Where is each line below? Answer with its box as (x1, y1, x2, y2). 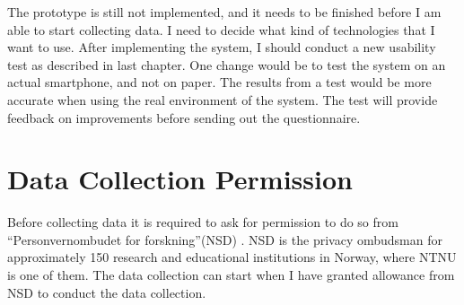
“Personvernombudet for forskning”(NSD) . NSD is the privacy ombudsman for (7, 230, 442, 248)
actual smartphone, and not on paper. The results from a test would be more (7, 73, 432, 91)
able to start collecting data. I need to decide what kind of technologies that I (7, 20, 435, 39)
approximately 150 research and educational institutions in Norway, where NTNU (7, 248, 457, 266)
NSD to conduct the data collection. (7, 283, 206, 301)
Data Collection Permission (7, 161, 353, 197)
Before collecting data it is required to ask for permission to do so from (7, 213, 398, 231)
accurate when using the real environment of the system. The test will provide (7, 90, 438, 109)
